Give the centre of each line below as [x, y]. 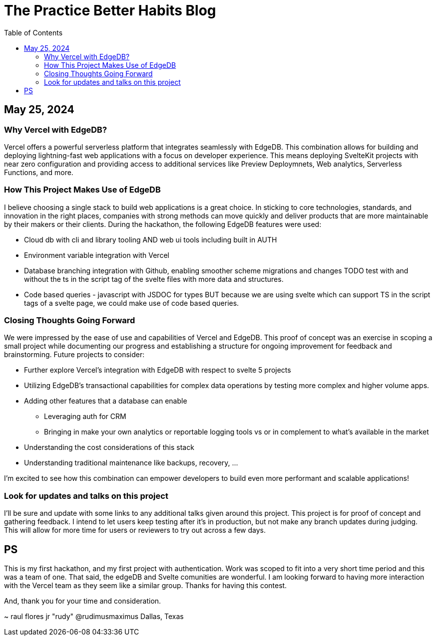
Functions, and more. [39, 172]
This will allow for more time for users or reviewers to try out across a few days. [135, 530]
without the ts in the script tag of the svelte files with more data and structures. [154, 279]
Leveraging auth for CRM [85, 417]
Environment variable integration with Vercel [97, 255]
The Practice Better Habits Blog [110, 10]
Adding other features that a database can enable [106, 401]
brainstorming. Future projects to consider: [74, 355]
